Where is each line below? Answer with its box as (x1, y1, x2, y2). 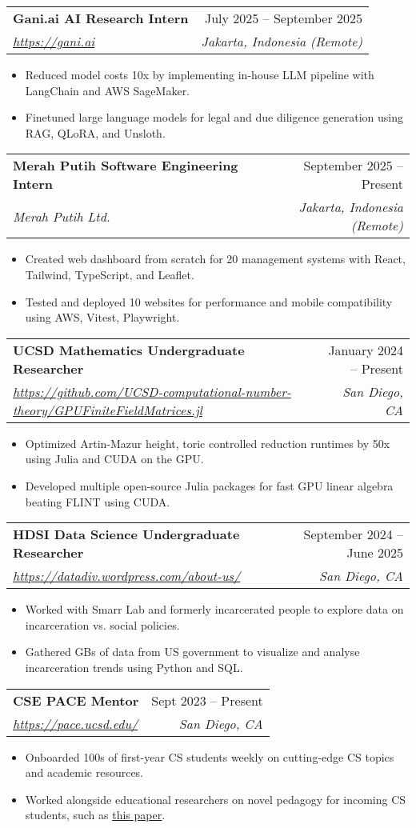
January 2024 (328, 340, 403, 359)
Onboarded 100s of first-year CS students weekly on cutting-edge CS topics (25, 748, 394, 765)
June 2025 (346, 543, 403, 562)
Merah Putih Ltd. (13, 206, 110, 226)
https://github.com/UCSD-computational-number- (13, 382, 291, 401)
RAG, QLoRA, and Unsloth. (25, 124, 166, 141)
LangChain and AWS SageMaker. (25, 82, 190, 98)
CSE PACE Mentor (13, 690, 139, 710)
